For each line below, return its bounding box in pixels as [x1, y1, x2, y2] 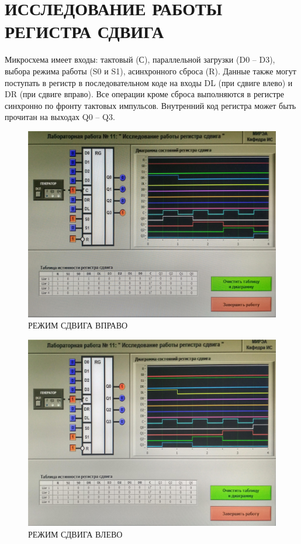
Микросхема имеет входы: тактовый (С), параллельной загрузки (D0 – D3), [5, 53, 275, 66]
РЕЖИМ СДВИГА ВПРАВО [28, 319, 128, 331]
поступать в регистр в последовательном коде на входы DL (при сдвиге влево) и [5, 76, 293, 88]
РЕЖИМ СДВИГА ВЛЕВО [28, 528, 123, 540]
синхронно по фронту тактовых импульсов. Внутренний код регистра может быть [5, 99, 296, 111]
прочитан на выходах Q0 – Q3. [5, 111, 115, 123]
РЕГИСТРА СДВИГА [5, 19, 164, 43]
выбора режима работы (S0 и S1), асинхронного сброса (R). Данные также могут [5, 64, 296, 77]
